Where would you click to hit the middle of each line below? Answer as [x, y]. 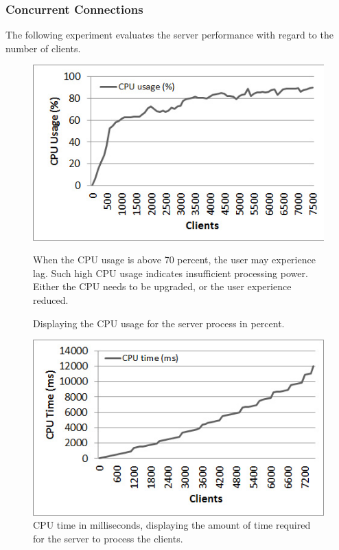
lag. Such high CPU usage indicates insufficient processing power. [171, 273]
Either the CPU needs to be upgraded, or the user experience [162, 286]
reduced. [51, 300]
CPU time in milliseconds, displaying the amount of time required [172, 525]
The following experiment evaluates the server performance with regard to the [169, 35]
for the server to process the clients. [108, 538]
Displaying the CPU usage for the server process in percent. [159, 323]
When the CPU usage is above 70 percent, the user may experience [174, 260]
